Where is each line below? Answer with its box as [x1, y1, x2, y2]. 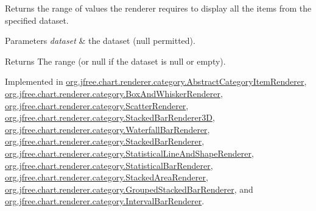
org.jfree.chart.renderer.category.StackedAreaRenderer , [5, 171, 208, 184]
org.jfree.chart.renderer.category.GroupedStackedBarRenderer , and [5, 182, 253, 195]
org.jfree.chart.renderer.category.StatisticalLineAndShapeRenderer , [5, 146, 254, 159]
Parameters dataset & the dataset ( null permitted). [5, 34, 195, 47]
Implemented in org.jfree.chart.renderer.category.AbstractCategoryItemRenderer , [5, 75, 307, 88]
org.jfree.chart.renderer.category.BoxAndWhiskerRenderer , [5, 87, 223, 99]
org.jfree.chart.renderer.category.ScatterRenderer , [5, 99, 189, 112]
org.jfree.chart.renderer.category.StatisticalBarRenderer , [5, 159, 213, 171]
